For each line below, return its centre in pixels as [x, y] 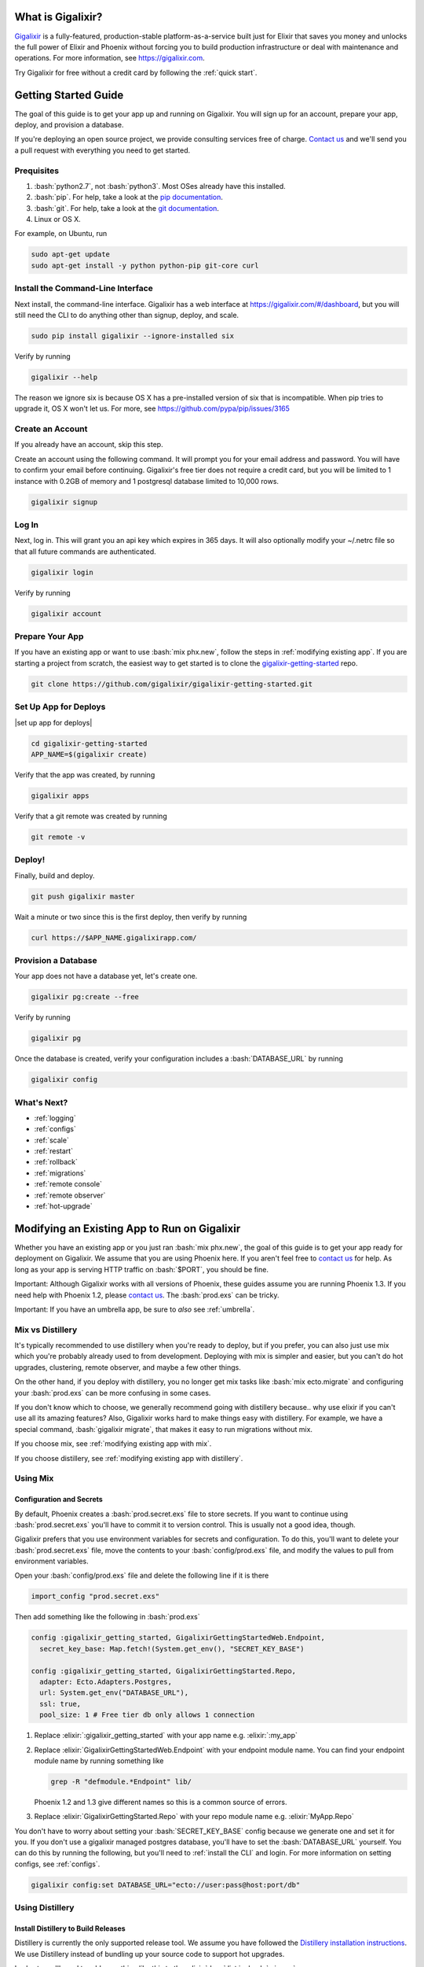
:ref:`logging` [55, 1118]
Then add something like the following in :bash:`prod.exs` [107, 1617]
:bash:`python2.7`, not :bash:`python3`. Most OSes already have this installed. [160, 186]
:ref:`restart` [54, 1151]
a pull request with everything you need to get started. [102, 150]
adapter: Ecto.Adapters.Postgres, [106, 1681]
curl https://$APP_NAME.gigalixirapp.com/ [114, 937]
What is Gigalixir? [58, 17]
